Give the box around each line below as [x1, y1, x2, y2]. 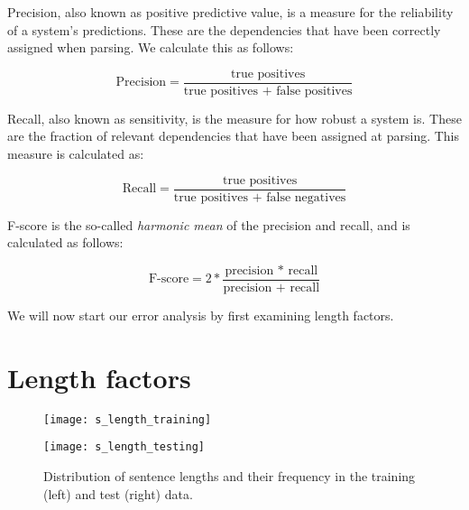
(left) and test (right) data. [43, 484, 193, 503]
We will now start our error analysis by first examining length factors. [7, 305, 394, 324]
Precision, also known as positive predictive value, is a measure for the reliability [7, 3, 454, 21]
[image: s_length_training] [43, 413, 212, 426]
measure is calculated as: [7, 144, 144, 163]
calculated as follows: [7, 233, 124, 252]
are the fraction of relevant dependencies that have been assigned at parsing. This [7, 126, 460, 145]
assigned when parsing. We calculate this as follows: [7, 38, 294, 57]
